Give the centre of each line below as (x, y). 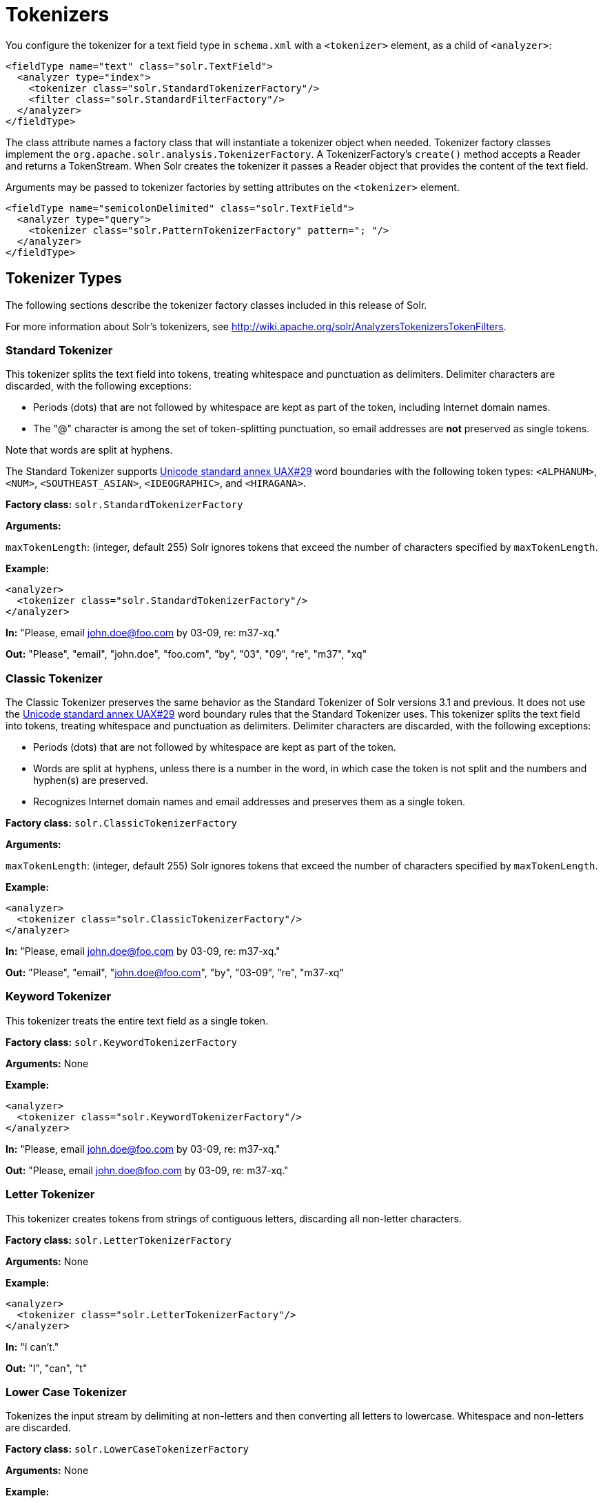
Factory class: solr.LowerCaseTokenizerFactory (127, 1449)
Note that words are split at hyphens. (89, 450)
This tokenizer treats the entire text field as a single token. (137, 1020)
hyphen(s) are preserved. (91, 780)
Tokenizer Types (64, 279)
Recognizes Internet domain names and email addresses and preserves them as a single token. (249, 802)
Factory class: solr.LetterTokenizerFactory (119, 1240)
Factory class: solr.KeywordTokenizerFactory (122, 1042)
